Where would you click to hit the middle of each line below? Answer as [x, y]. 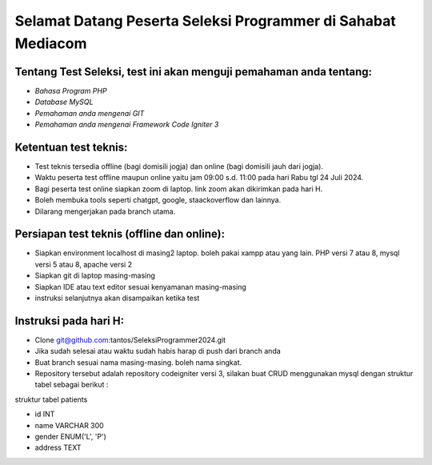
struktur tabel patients [51, 399]
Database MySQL [64, 102]
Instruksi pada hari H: [69, 321]
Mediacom [51, 43]
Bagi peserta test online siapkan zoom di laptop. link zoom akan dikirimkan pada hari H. [179, 189]
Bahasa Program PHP [71, 90]
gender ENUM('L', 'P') [71, 437]
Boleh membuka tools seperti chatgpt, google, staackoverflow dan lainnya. [158, 200]
